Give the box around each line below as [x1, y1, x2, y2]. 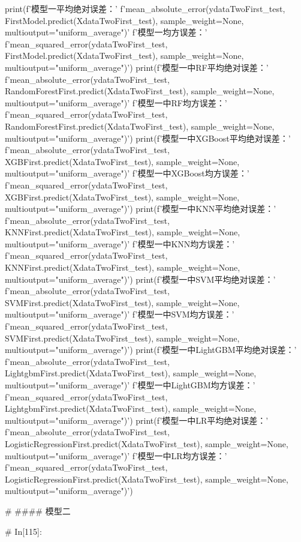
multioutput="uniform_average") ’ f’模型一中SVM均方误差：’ [5, 308, 234, 321]
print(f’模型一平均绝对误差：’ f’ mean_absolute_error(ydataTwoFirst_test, [5, 2, 285, 14]
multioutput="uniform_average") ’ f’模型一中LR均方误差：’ [5, 449, 227, 462]
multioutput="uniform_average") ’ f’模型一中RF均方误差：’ [5, 96, 227, 109]
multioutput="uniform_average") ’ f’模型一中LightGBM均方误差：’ [5, 379, 255, 391]
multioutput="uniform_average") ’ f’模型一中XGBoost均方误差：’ [5, 167, 249, 179]
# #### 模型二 [5, 504, 71, 517]
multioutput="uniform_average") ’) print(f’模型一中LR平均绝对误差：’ [5, 414, 269, 426]
